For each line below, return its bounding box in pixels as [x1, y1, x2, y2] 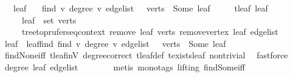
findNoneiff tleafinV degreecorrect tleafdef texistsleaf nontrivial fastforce [4, 49, 288, 61]
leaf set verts [21, 13, 77, 26]
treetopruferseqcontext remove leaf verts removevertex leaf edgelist [21, 25, 278, 38]
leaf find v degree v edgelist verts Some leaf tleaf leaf [13, 2, 268, 14]
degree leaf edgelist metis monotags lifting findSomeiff [4, 60, 245, 73]
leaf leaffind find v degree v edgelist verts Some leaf [4, 37, 226, 49]
